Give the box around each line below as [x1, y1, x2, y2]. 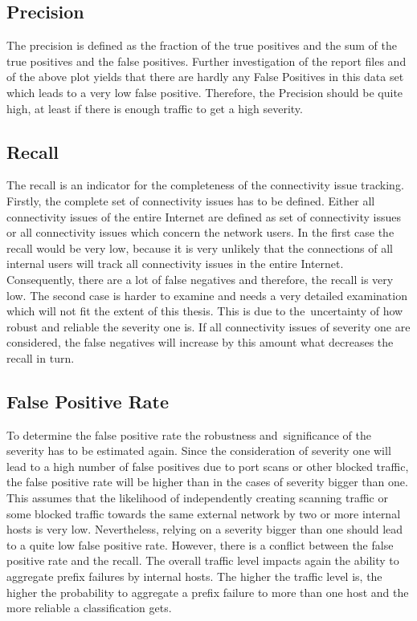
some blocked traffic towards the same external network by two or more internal [6, 505, 401, 522]
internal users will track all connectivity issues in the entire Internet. [6, 255, 344, 272]
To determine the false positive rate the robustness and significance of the [6, 426, 372, 443]
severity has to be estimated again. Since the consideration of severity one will [6, 442, 391, 459]
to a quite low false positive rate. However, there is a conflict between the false [6, 536, 394, 553]
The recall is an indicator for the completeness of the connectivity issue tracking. [6, 177, 404, 193]
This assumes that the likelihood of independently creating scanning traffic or [6, 489, 388, 506]
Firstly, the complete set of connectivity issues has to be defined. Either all [6, 192, 375, 209]
